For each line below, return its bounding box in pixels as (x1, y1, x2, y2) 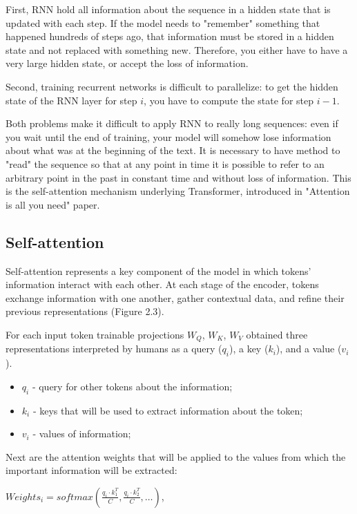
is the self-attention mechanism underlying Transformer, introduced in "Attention (6, 184, 350, 198)
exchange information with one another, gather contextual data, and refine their (6, 290, 345, 305)
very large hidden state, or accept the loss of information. (6, 56, 249, 70)
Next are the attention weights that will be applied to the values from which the (6, 449, 346, 464)
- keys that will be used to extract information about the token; (32, 403, 303, 417)
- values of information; (32, 426, 131, 441)
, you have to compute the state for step (144, 93, 314, 107)
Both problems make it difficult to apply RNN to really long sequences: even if (6, 116, 338, 131)
